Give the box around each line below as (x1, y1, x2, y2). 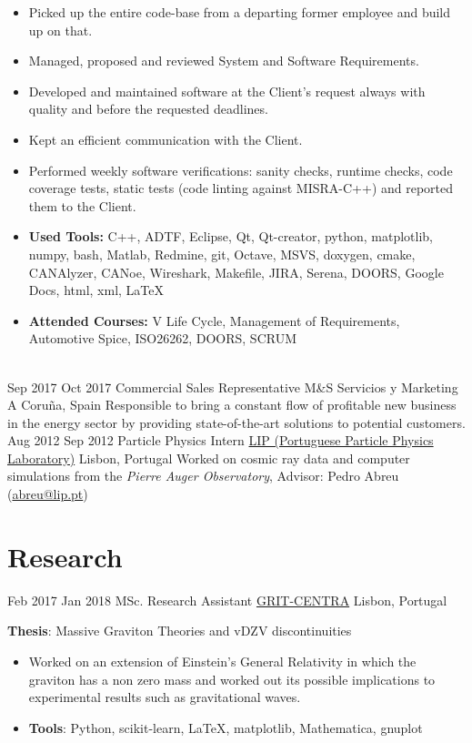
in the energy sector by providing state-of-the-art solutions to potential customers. (7, 412, 466, 432)
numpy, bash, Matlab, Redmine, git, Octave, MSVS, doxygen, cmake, (28, 244, 416, 263)
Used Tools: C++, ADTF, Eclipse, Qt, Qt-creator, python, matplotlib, (28, 227, 433, 246)
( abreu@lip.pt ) (7, 484, 88, 504)
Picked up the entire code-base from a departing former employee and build (28, 3, 451, 21)
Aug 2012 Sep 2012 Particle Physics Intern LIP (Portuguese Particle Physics (7, 431, 434, 450)
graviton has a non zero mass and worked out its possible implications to (28, 669, 436, 688)
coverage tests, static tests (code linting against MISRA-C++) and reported (28, 178, 454, 198)
